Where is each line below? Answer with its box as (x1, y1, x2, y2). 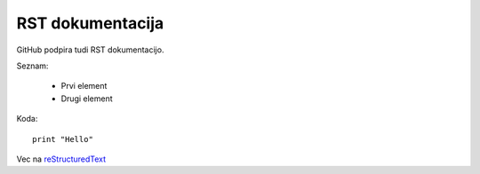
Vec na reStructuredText (16, 154, 107, 164)
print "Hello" (32, 134, 93, 144)
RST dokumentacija (16, 13, 164, 33)
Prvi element (60, 81, 108, 91)
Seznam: (16, 60, 49, 71)
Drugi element (60, 93, 113, 104)
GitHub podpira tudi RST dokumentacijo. (16, 44, 164, 55)
